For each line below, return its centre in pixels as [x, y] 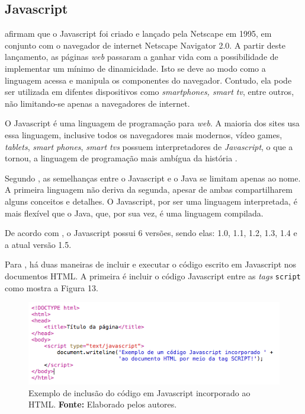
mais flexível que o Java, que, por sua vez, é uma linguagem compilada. [134, 213]
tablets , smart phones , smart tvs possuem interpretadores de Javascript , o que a [149, 146]
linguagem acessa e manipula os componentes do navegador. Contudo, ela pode [148, 80]
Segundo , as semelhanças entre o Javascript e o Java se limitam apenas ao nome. [153, 178]
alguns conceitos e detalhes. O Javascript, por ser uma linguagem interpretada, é [151, 201]
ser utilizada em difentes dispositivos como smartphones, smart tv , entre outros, [150, 92]
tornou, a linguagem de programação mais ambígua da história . [121, 158]
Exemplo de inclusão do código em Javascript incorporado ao [139, 392]
